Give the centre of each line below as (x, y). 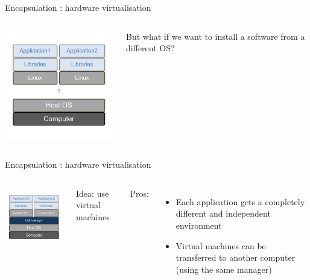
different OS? (150, 48)
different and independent (223, 213)
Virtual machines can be (221, 245)
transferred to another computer (236, 257)
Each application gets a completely (240, 201)
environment (199, 225)
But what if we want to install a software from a (216, 36)
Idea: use (93, 193)
